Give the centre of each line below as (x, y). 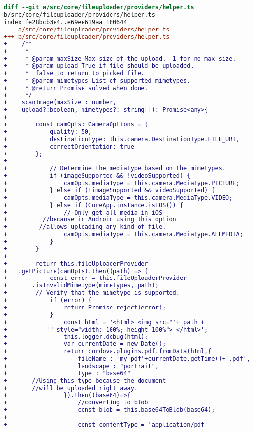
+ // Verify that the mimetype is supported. (92, 293)
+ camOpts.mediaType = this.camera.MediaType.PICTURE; (122, 183)
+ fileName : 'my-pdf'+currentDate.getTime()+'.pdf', (127, 359)
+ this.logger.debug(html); (76, 337)
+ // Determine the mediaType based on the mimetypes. (115, 169)
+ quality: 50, (48, 132)
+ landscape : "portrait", (81, 366)
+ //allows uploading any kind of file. (85, 227)
